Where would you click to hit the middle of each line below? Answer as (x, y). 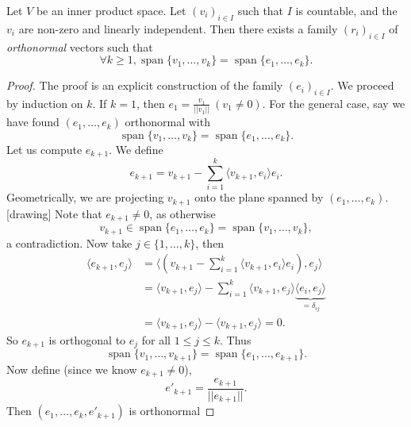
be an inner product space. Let (111, 10)
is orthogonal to (87, 340)
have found (33, 122)
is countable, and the (346, 10)
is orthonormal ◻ (172, 411)
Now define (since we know (72, 369)
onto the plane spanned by (259, 197)
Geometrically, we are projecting (85, 197)
